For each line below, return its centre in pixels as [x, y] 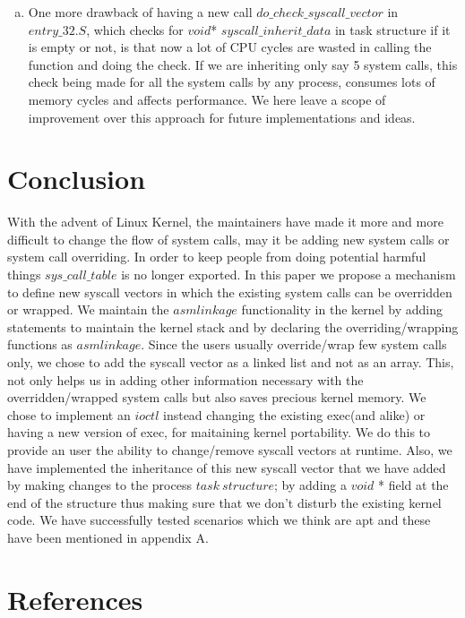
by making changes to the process [99, 485]
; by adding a [310, 485]
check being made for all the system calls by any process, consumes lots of [232, 82]
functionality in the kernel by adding [342, 309]
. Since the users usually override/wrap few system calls [294, 344]
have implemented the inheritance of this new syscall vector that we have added [227, 467]
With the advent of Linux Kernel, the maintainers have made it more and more [225, 222]
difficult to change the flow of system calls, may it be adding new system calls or [228, 239]
